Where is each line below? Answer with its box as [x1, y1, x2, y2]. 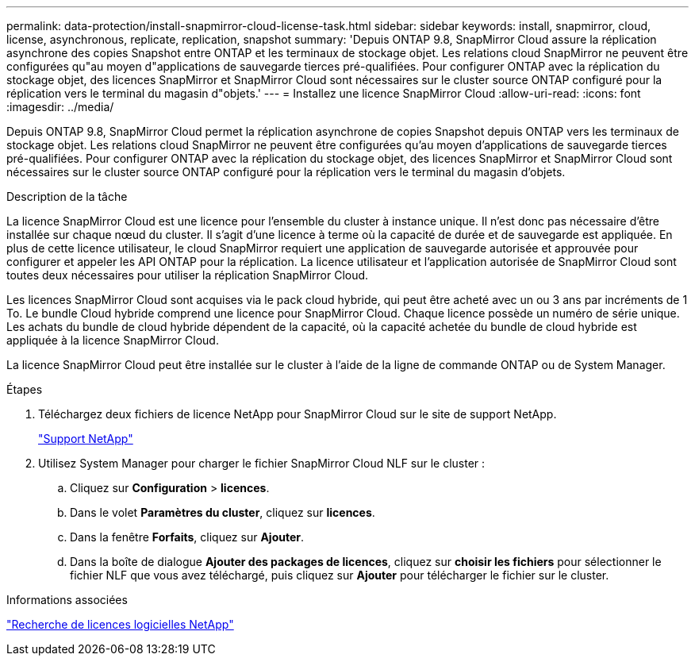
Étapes [6, 383, 43, 396]
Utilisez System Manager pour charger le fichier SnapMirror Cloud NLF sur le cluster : [38, 456, 486, 470]
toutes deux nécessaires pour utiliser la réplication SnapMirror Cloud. [6, 268, 369, 282]
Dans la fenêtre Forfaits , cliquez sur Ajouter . [70, 530, 305, 544]
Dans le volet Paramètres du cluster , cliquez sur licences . [70, 506, 375, 519]
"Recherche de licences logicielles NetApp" [6, 618, 234, 631]
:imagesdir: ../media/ [6, 100, 114, 114]
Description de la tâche [6, 190, 128, 203]
